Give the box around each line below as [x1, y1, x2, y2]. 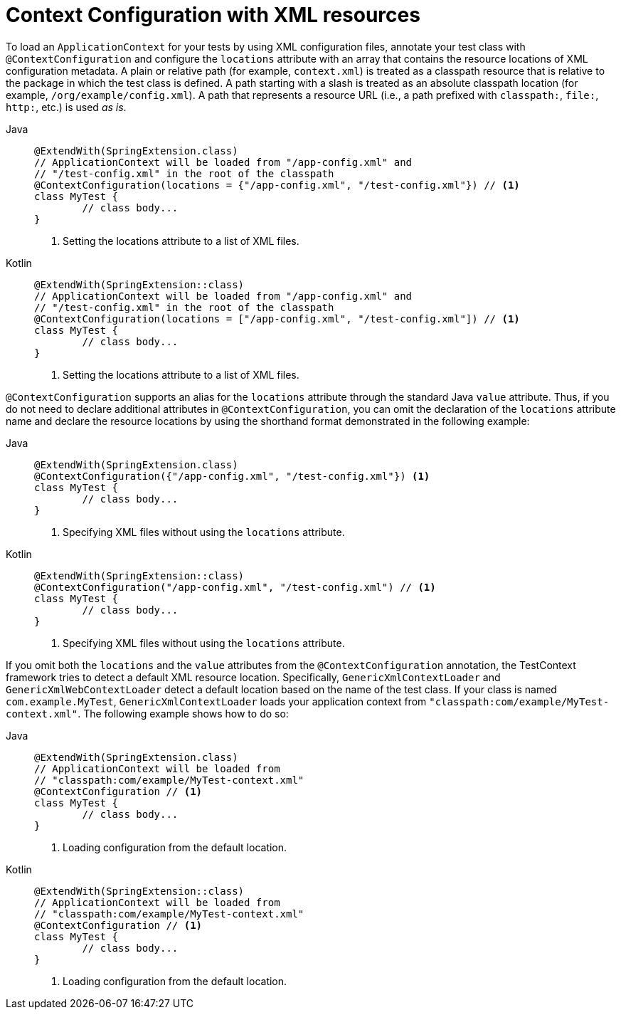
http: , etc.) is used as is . [6, 100, 127, 113]
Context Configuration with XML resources [6, 3, 420, 27]
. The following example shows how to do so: [78, 707, 289, 720]
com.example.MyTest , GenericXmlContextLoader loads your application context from [6, 695, 427, 708]
